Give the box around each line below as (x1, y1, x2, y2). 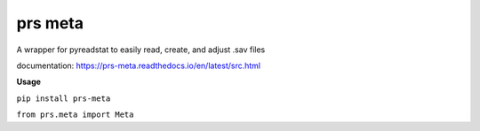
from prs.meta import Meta (16, 110, 134, 119)
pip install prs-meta (16, 93, 111, 104)
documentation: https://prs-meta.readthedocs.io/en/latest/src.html (16, 60, 261, 71)
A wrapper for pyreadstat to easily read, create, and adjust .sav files (16, 44, 266, 55)
